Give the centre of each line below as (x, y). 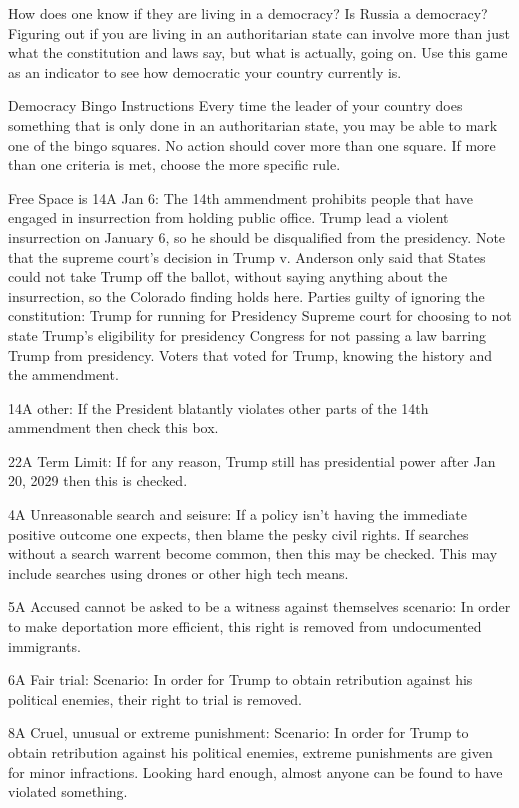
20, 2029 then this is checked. (98, 480)
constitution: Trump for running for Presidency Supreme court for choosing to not (260, 315)
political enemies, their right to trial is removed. (155, 698)
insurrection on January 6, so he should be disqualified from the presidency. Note (257, 236)
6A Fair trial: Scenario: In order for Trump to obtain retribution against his (240, 679)
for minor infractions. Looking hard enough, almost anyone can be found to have (255, 771)
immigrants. (44, 645)
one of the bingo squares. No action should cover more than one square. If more (252, 144)
